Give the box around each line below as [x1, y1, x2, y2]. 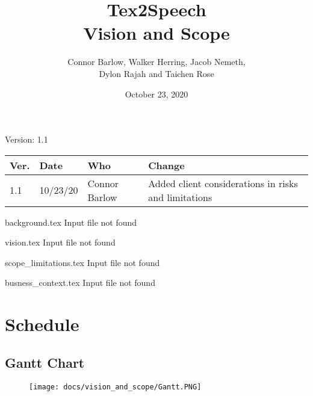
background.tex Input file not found [5, 215, 137, 228]
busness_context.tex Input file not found [5, 276, 155, 289]
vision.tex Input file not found [5, 236, 116, 249]
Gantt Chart [5, 353, 85, 371]
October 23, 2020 [125, 87, 188, 100]
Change [148, 158, 185, 172]
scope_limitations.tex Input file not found [5, 256, 160, 268]
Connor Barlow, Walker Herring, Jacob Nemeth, [67, 55, 246, 68]
